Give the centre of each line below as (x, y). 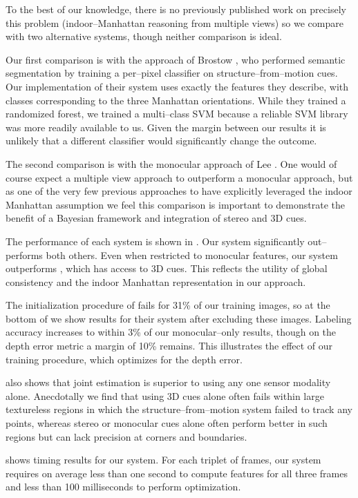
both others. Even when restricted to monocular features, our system (192, 255)
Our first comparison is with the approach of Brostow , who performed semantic (176, 59)
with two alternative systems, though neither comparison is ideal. (144, 36)
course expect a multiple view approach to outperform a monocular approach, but (179, 177)
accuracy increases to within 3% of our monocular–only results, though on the (171, 332)
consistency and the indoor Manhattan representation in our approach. (156, 281)
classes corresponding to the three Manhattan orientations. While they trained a (176, 100)
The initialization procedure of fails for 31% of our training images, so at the (168, 305)
